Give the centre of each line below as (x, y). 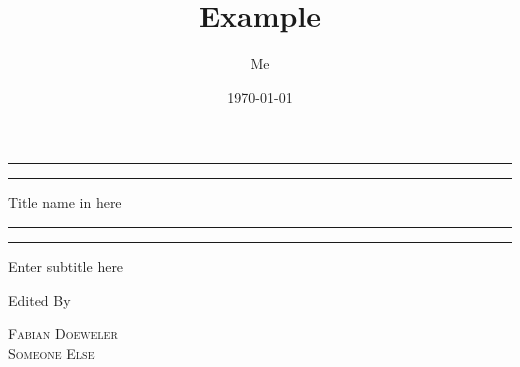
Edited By (39, 299)
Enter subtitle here (66, 265)
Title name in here (65, 202)
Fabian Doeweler (63, 333)
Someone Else (51, 352)
